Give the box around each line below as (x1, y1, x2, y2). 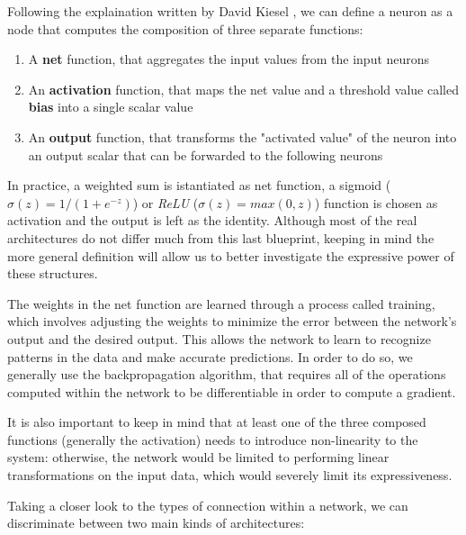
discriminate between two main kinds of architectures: (7, 513, 305, 532)
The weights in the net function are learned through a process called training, (7, 294, 435, 313)
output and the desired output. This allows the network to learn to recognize (7, 329, 431, 348)
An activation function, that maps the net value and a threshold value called (28, 79, 459, 98)
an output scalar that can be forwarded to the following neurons (28, 145, 383, 164)
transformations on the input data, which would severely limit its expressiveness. (7, 466, 453, 485)
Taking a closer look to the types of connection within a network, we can (7, 495, 408, 514)
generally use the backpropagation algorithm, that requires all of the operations (7, 365, 446, 384)
